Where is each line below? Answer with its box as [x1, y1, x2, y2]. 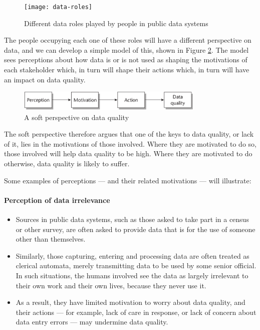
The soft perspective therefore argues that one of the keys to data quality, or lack [4, 129, 254, 139]
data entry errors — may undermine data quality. [16, 316, 168, 327]
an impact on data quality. [4, 74, 86, 84]
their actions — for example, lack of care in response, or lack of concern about [16, 306, 256, 317]
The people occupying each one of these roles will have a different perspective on [4, 35, 251, 45]
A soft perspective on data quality [24, 112, 129, 122]
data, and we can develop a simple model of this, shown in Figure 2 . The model [4, 44, 249, 55]
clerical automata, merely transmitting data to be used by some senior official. [16, 260, 256, 271]
